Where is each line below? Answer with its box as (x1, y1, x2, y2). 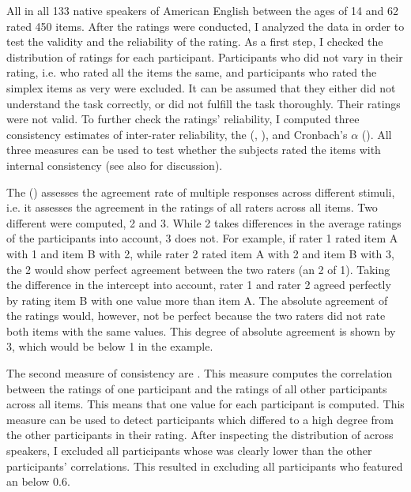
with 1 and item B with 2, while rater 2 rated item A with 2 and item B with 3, (6, 245, 394, 261)
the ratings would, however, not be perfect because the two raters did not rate (6, 307, 386, 324)
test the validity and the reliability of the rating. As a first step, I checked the (6, 33, 383, 50)
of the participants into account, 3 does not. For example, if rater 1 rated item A (6, 230, 398, 246)
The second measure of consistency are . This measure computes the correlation (6, 365, 393, 381)
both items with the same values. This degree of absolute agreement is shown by (6, 322, 396, 339)
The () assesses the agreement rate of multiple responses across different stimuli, (6, 183, 395, 200)
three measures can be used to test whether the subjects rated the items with (6, 141, 381, 158)
